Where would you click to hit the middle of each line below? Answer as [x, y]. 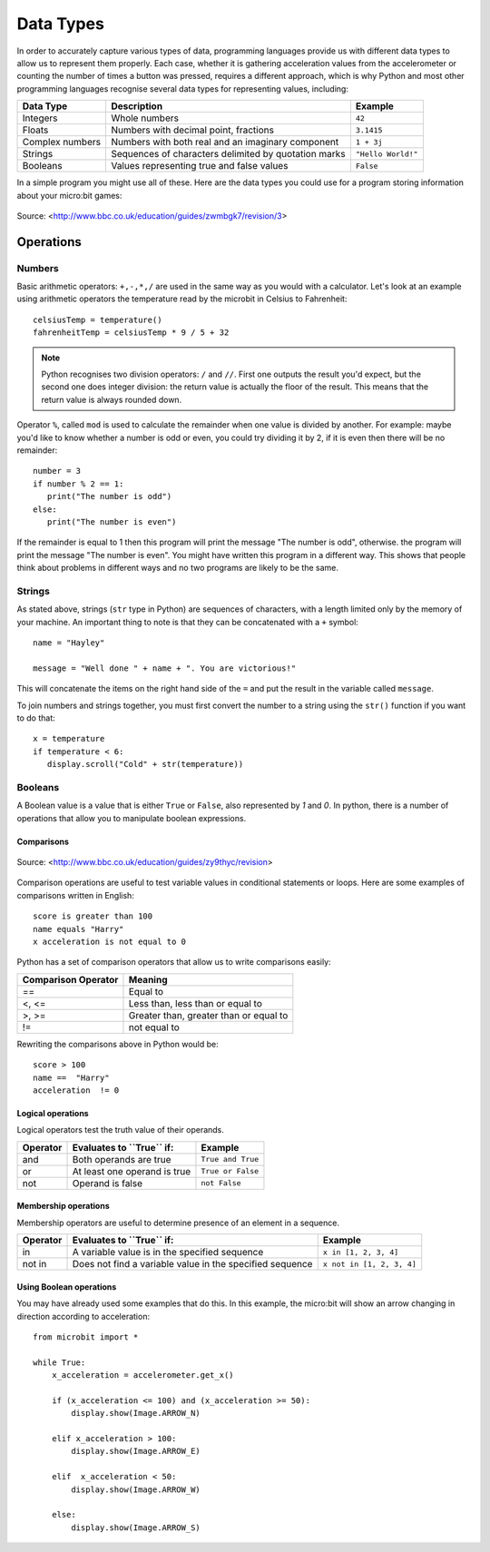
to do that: [36, 718]
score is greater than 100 [93, 916]
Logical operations [53, 1113]
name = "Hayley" [69, 643]
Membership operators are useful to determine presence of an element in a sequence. [178, 1223]
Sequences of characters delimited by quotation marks [228, 154]
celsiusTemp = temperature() [98, 319]
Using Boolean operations [67, 1287]
